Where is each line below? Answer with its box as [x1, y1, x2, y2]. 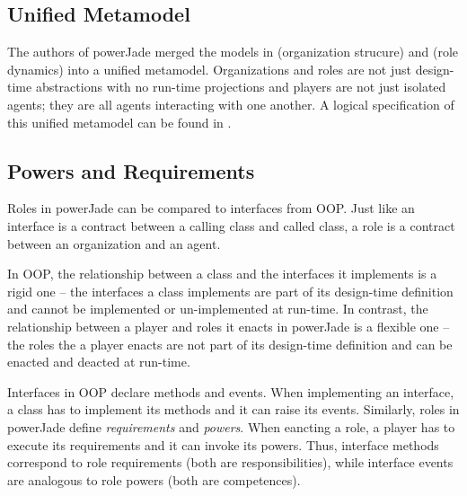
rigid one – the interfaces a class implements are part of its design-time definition [7, 281, 454, 300]
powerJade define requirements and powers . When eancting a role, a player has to [7, 417, 455, 436]
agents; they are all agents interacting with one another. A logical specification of [7, 94, 454, 113]
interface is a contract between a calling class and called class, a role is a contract [7, 216, 455, 235]
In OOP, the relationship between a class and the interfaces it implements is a [7, 264, 437, 283]
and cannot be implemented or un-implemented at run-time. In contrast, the [7, 299, 428, 318]
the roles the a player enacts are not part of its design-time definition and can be [7, 334, 453, 353]
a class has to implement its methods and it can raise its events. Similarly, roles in [7, 400, 460, 419]
